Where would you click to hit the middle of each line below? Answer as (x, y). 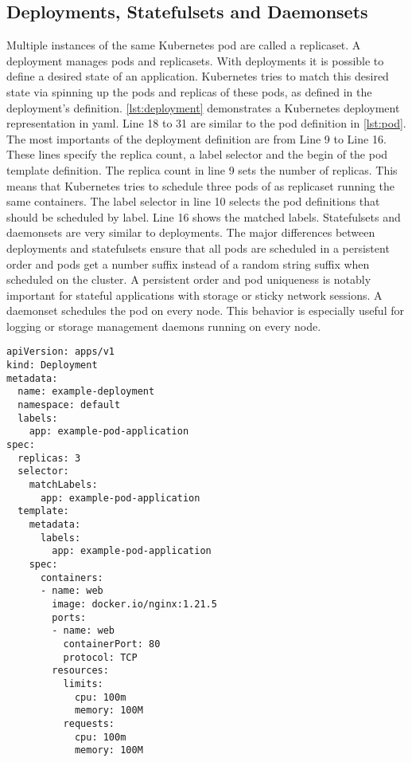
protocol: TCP (100, 657)
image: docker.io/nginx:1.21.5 (134, 604)
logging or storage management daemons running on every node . (164, 326)
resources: (80, 671)
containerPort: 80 (112, 644)
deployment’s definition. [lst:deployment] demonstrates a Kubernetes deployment (203, 107)
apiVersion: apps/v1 (61, 352)
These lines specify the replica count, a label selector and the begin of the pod (197, 154)
